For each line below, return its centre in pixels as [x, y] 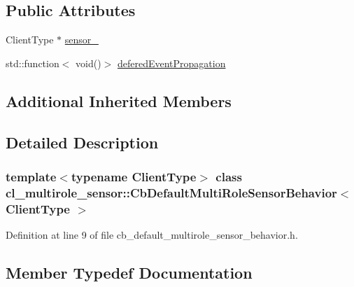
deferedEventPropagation [171, 63]
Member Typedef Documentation [129, 272]
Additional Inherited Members [119, 100]
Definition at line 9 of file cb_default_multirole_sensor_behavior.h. [152, 235]
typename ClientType [134, 176]
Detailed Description [82, 142]
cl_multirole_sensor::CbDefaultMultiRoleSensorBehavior [171, 192]
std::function [33, 63]
